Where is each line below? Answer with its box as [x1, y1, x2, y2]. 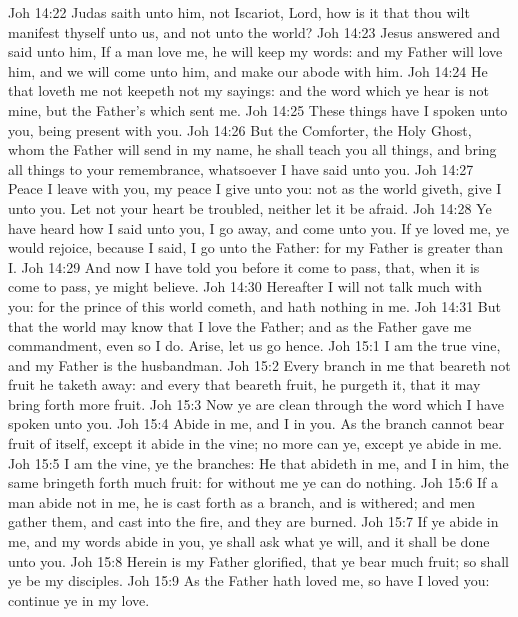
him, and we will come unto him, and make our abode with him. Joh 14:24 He [8, 60, 488, 81]
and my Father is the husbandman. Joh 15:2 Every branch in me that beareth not [8, 354, 511, 375]
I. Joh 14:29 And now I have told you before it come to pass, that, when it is [8, 256, 480, 277]
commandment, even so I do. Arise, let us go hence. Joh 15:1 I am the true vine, [8, 335, 501, 356]
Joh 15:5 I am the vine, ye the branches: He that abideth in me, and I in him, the [8, 452, 509, 473]
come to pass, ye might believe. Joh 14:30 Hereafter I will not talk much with [8, 276, 483, 297]
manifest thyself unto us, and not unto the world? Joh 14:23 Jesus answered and [8, 21, 501, 42]
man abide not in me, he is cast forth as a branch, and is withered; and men [8, 491, 476, 512]
